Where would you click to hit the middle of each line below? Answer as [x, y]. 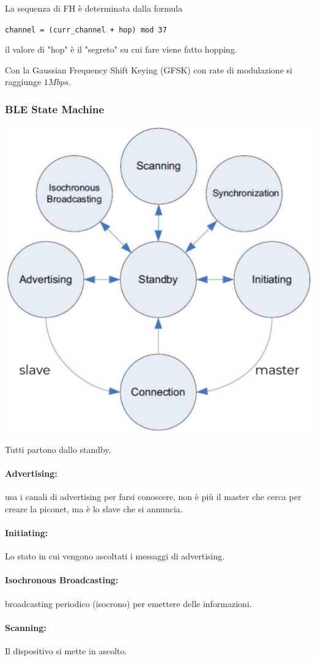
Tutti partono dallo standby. [58, 449]
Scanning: [26, 627]
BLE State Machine [55, 109]
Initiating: [27, 533]
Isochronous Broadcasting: [62, 580]
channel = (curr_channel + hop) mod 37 [86, 30]
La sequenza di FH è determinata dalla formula [94, 8]
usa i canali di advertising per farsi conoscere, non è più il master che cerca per [153, 497]
